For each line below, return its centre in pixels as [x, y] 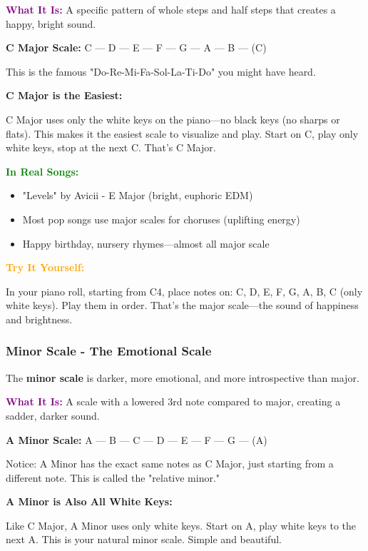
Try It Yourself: [45, 267]
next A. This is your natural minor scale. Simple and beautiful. [144, 539]
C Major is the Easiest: [64, 95]
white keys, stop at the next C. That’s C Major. [111, 147]
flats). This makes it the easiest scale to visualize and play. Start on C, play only [182, 133]
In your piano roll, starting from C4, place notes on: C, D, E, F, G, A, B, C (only [184, 291]
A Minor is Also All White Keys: [89, 501]
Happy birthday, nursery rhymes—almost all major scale [146, 243]
